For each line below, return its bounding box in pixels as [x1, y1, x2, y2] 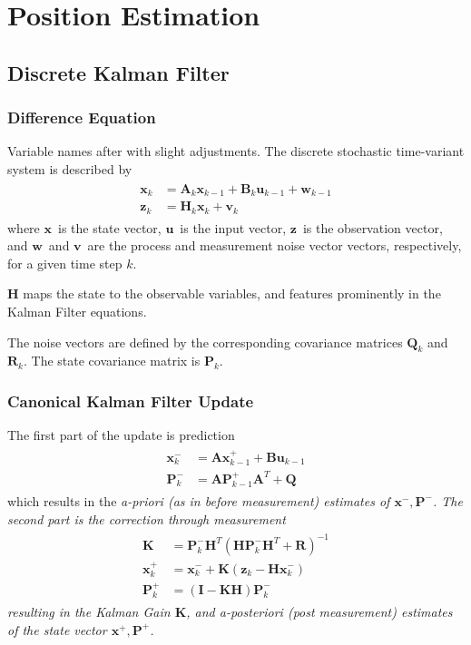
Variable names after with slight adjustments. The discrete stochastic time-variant [7, 142, 465, 161]
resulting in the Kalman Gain [7, 602, 171, 621]
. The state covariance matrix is [23, 351, 201, 370]
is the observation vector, [302, 218, 443, 237]
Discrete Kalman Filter [7, 58, 230, 86]
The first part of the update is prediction [7, 425, 235, 445]
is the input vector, [180, 218, 287, 237]
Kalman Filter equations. [7, 301, 147, 320]
